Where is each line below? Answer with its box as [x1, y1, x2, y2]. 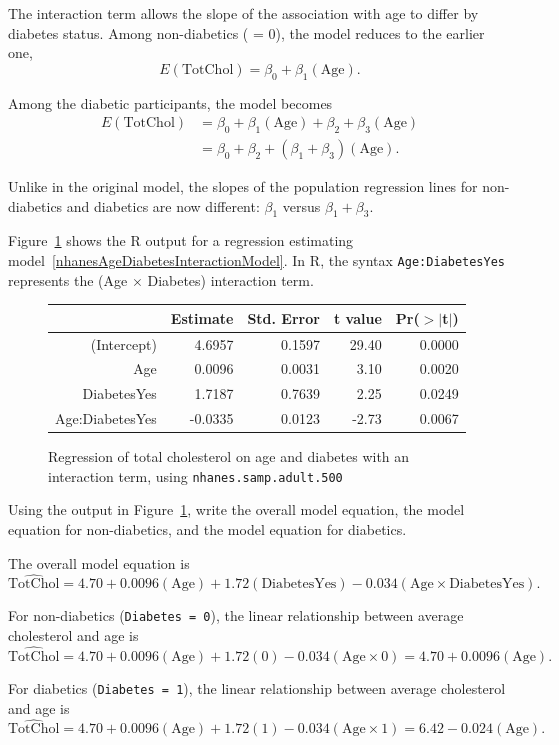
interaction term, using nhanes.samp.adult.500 [48, 465, 343, 486]
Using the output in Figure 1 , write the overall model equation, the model [8, 499, 465, 520]
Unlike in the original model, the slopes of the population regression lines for [8, 176, 478, 197]
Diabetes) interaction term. [147, 269, 314, 290]
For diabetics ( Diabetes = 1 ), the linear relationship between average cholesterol [8, 677, 506, 698]
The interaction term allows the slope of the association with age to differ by [8, 3, 479, 23]
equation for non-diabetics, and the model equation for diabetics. [8, 519, 407, 540]
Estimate [170, 307, 234, 328]
